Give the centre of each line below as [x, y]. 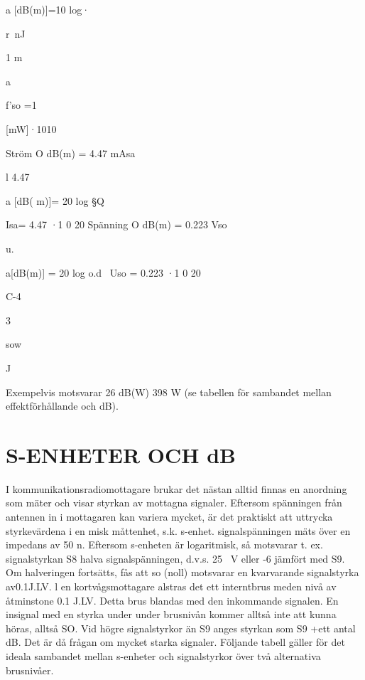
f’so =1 [21, 105]
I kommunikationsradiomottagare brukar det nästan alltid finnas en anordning [176, 488]
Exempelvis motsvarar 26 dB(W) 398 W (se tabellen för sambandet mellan [169, 392]
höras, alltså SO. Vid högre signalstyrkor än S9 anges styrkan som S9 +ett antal [181, 628]
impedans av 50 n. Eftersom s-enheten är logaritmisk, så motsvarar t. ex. [164, 544]
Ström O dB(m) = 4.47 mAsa [71, 153]
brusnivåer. [30, 670]
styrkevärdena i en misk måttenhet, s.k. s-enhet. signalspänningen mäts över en [178, 530]
